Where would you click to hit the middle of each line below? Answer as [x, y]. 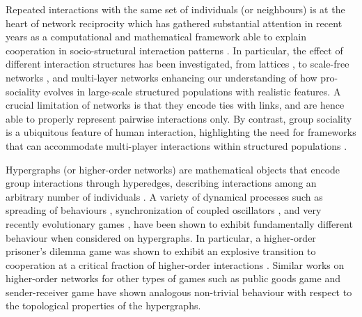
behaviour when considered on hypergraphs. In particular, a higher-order [161, 237]
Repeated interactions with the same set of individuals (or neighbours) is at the [175, 9]
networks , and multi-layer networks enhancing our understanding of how [162, 77]
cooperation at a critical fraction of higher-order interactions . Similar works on [175, 264]
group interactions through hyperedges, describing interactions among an [161, 183]
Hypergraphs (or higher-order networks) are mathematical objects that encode [173, 169]
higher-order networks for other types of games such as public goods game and [173, 278]
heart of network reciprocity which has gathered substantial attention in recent [174, 23]
